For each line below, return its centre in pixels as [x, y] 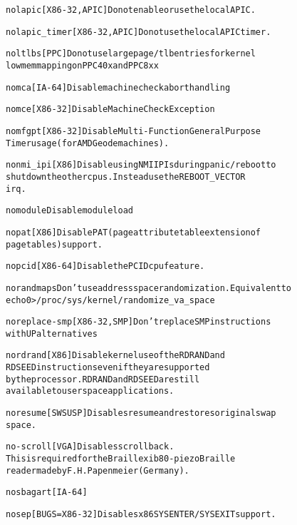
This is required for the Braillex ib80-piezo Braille [121, 459]
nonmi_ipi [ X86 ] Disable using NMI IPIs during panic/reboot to [141, 165]
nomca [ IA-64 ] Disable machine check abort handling [118, 87]
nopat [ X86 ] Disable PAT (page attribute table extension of [134, 232]
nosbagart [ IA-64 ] [47, 493]
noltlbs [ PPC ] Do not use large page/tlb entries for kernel [131, 54]
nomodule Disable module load [69, 211]
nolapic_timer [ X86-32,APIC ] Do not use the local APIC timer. [139, 32]
